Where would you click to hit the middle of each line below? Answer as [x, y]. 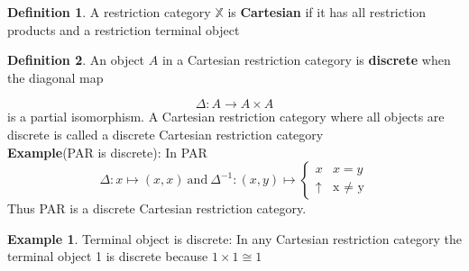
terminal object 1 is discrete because [108, 256]
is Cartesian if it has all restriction [327, 12]
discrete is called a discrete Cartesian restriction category [166, 134]
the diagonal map [55, 77]
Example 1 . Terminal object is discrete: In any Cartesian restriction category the [234, 238]
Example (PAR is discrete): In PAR [107, 152]
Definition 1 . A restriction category [109, 12]
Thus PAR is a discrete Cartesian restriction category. [157, 208]
